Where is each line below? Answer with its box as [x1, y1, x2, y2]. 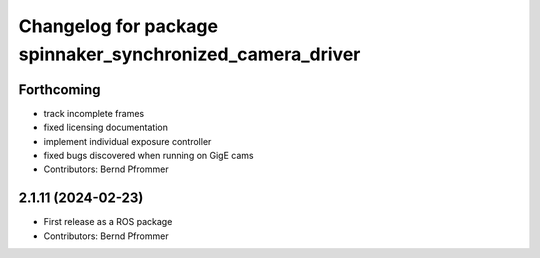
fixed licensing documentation [43, 121, 169, 134]
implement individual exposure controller [43, 135, 212, 147]
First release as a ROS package [43, 216, 173, 228]
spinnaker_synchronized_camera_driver [18, 43, 361, 65]
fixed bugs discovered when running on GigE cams [43, 150, 254, 162]
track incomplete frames [43, 107, 145, 119]
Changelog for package [18, 15, 219, 37]
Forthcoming [18, 81, 101, 98]
